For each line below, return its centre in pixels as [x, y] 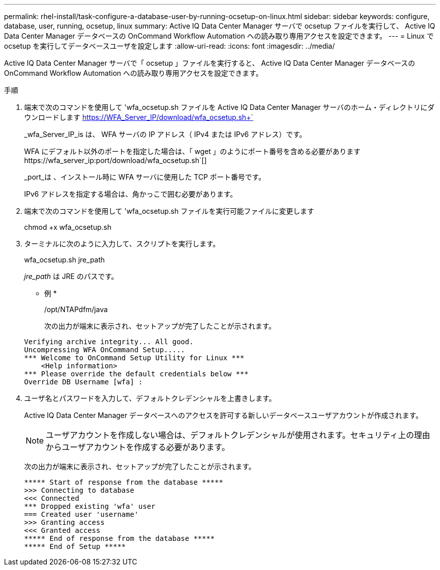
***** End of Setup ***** [75, 546]
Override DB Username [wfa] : [84, 382]
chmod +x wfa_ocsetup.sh [68, 227]
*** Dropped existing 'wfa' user [90, 506]
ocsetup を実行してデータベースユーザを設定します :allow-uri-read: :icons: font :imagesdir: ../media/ [170, 46]
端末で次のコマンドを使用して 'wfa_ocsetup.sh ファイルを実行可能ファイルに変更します [169, 211]
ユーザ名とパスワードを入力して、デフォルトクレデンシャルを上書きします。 [150, 398]
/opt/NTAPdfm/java [76, 309]
